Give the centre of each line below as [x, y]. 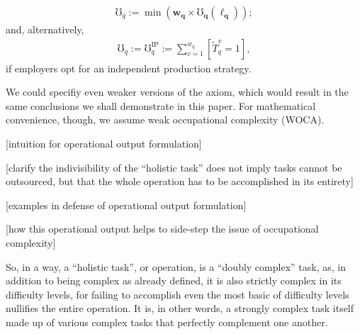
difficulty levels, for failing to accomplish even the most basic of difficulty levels [178, 294]
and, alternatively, [45, 29]
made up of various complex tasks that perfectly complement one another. [167, 322]
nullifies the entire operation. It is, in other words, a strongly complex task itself [180, 308]
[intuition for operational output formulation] [104, 144]
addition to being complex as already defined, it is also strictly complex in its [174, 280]
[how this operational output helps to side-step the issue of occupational [162, 229]
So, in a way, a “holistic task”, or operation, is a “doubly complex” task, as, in [176, 266]
